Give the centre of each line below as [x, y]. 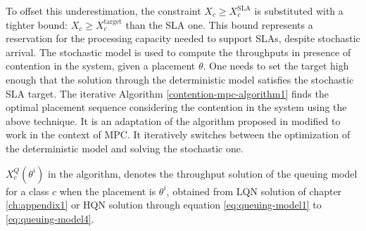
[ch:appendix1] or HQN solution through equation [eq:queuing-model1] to [164, 205]
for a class [27, 191]
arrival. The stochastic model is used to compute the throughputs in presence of [178, 52]
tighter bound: [37, 24]
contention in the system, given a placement [101, 66]
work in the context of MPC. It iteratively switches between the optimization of [178, 134]
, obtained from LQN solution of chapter [254, 191]
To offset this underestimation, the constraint [103, 11]
